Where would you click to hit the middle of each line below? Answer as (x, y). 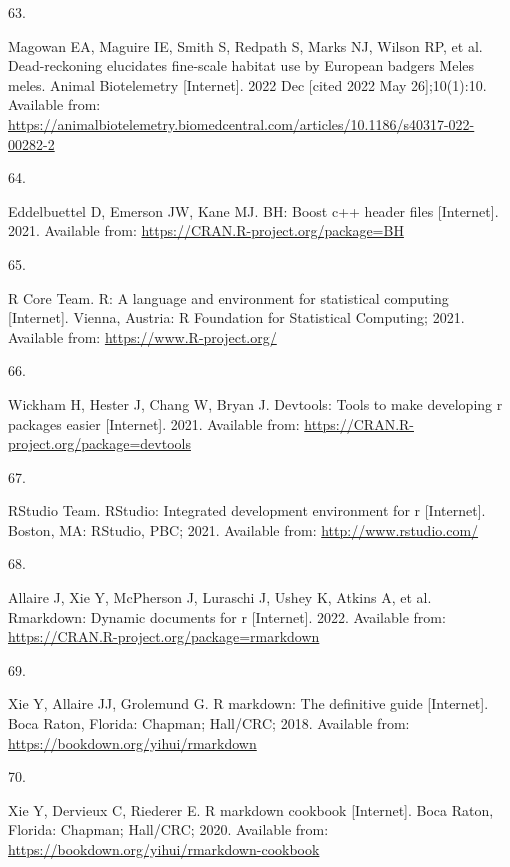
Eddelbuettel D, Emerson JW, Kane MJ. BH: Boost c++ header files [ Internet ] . (253, 210)
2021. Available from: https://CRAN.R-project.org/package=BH (206, 230)
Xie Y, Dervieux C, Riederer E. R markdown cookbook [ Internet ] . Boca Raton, (251, 809)
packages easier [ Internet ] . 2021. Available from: (154, 423)
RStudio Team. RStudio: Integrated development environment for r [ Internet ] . (247, 510)
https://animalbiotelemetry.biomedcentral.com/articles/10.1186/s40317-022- (241, 123)
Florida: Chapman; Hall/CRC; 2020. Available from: (168, 829)
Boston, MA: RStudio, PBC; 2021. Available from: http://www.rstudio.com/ (243, 529)
